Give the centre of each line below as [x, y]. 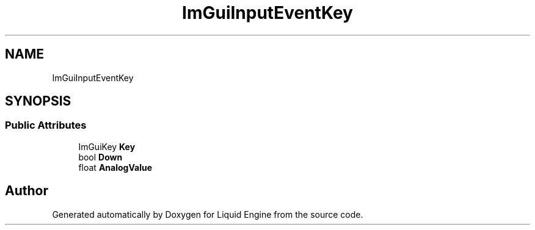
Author [27, 191]
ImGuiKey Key [107, 146]
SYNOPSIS [38, 101]
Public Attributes [46, 125]
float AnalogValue [115, 167]
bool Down [100, 157]
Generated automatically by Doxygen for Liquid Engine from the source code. [208, 214]
